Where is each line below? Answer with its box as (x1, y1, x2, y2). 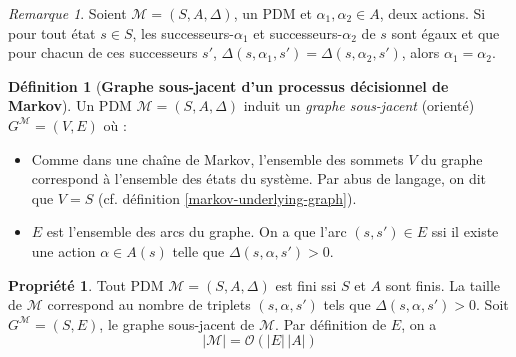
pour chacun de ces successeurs (8, 42, 198, 63)
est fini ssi (275, 274, 337, 295)
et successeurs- (253, 22, 343, 43)
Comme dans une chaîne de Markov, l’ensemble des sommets (31, 148, 404, 169)
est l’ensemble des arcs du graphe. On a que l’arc (46, 221, 347, 242)
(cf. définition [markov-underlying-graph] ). (97, 187, 357, 208)
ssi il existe (431, 221, 499, 242)
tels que (323, 294, 371, 315)
